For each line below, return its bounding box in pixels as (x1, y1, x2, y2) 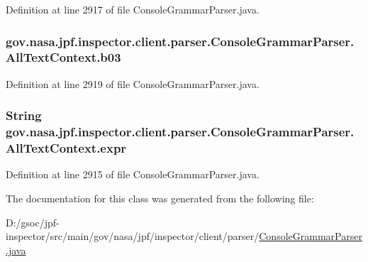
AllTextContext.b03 (6, 48, 121, 66)
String (6, 107, 42, 124)
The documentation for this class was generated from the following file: (6, 190, 314, 205)
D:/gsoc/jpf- (6, 214, 60, 229)
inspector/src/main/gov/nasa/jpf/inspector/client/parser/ (6, 229, 260, 244)
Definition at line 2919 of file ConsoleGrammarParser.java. (6, 76, 260, 91)
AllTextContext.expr (6, 139, 127, 157)
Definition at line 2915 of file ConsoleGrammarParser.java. (6, 167, 260, 182)
